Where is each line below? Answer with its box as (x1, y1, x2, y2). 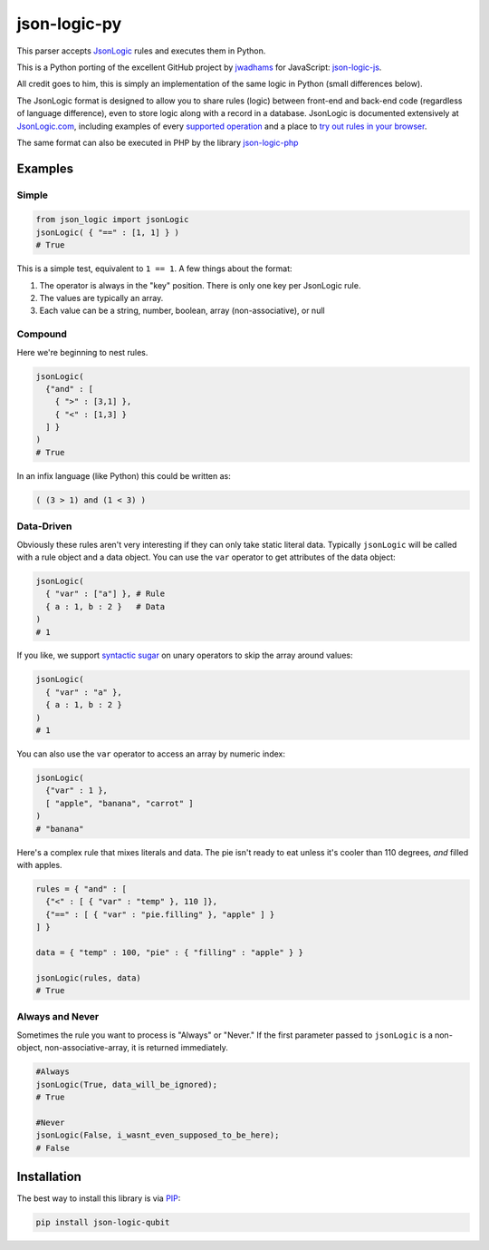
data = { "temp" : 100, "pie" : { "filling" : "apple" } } (35, 947, 303, 957)
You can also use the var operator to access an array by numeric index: (16, 748, 285, 759)
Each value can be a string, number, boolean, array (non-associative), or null (39, 305, 325, 317)
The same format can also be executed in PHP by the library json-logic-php (16, 137, 299, 148)
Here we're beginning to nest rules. (16, 347, 149, 357)
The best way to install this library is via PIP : (16, 1193, 181, 1204)
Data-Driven (16, 520, 72, 532)
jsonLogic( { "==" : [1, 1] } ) (35, 227, 180, 238)
